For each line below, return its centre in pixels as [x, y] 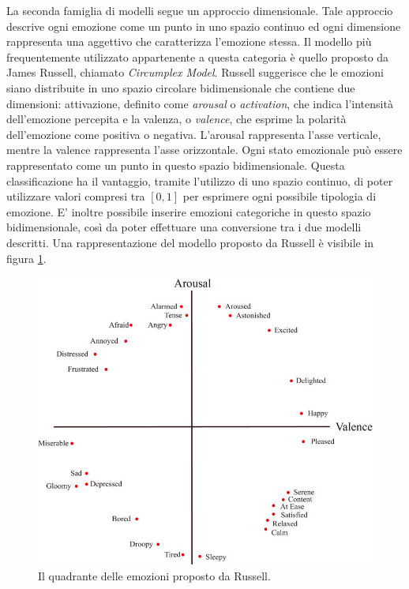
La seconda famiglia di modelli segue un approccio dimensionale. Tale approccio [200, 10]
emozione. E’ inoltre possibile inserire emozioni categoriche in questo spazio [189, 211]
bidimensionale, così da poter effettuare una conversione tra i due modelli [184, 227]
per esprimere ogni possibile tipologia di [280, 196]
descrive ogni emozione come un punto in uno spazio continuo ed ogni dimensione [204, 26]
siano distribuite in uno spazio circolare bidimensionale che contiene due [181, 87]
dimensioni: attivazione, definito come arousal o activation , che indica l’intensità [200, 103]
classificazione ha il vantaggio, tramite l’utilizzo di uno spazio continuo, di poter [200, 180]
